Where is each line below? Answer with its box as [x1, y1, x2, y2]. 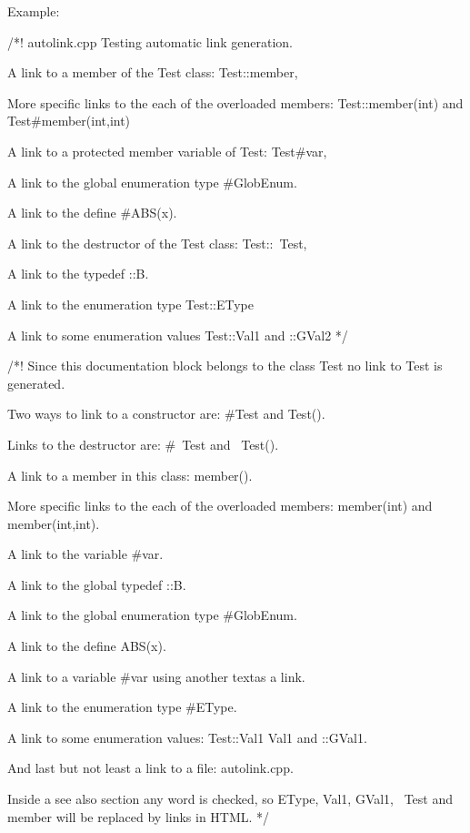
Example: [7, 2, 60, 20]
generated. [7, 373, 65, 392]
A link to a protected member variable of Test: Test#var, [7, 141, 327, 160]
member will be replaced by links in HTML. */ [7, 807, 270, 826]
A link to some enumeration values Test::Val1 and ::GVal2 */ [7, 325, 348, 344]
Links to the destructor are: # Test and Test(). [7, 434, 279, 453]
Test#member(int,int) [7, 111, 131, 130]
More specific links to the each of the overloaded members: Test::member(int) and [7, 93, 464, 112]
